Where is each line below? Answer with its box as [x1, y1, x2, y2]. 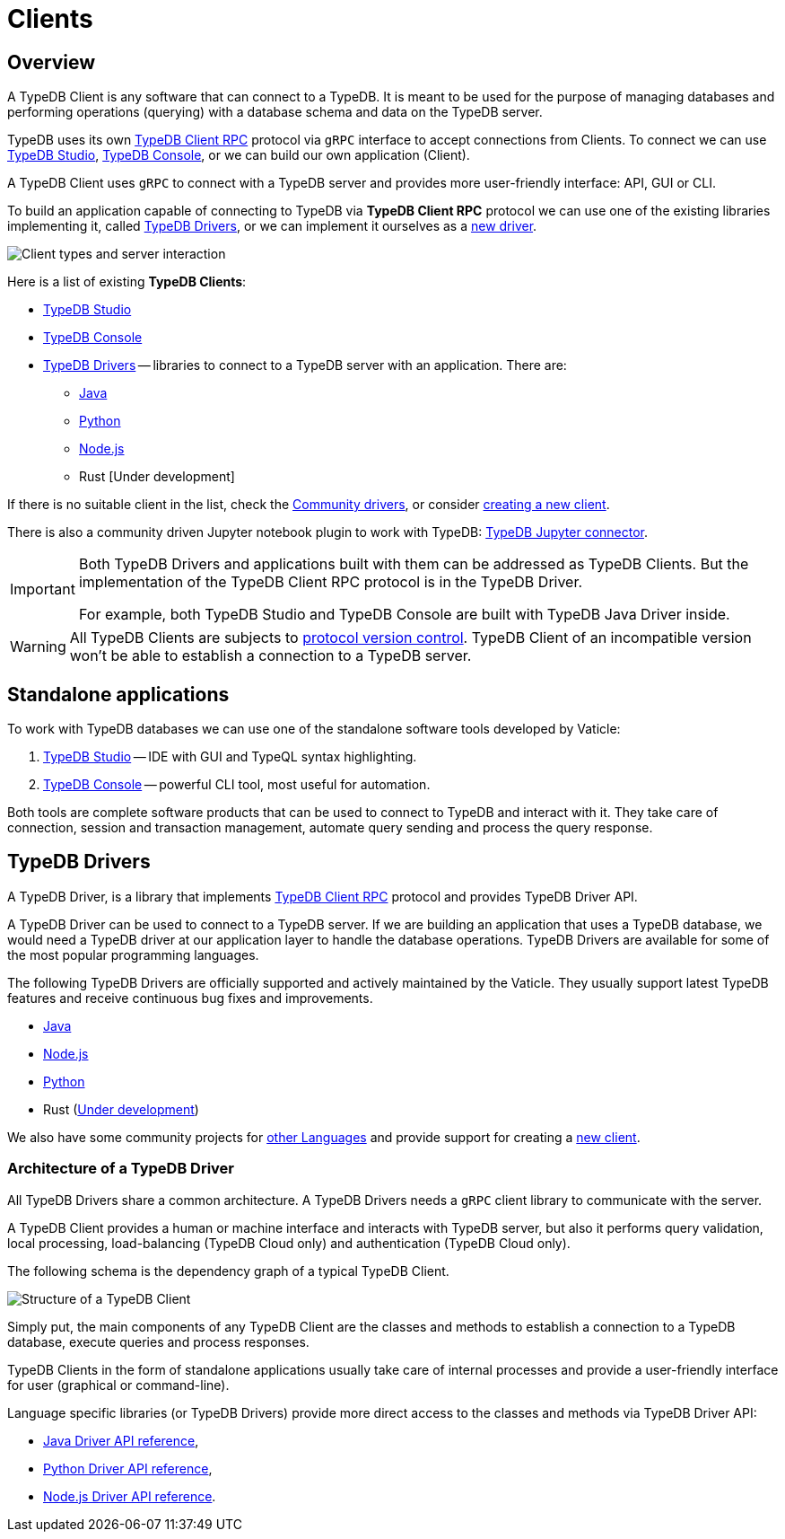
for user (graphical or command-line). [7, 1376, 230, 1393]
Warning [10, 638, 66, 656]
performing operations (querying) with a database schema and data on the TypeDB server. [7, 104, 543, 120]
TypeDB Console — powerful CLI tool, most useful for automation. [43, 777, 431, 793]
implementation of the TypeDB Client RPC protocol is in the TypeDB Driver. [78, 573, 583, 592]
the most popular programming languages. [7, 946, 259, 963]
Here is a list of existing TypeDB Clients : [7, 274, 247, 290]
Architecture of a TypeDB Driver [7, 1159, 234, 1178]
